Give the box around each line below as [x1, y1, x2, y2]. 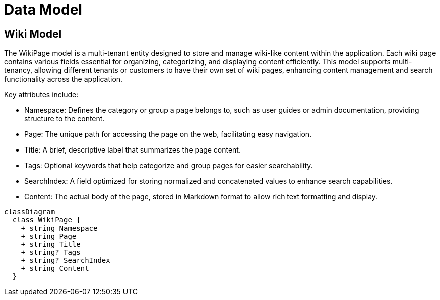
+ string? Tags [21, 248, 81, 257]
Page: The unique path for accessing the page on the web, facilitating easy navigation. [24, 130, 312, 139]
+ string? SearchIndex [21, 256, 110, 265]
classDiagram [4, 208, 55, 216]
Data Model [4, 1, 82, 18]
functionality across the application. [4, 74, 123, 84]
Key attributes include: [4, 90, 79, 99]
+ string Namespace [21, 224, 98, 233]
